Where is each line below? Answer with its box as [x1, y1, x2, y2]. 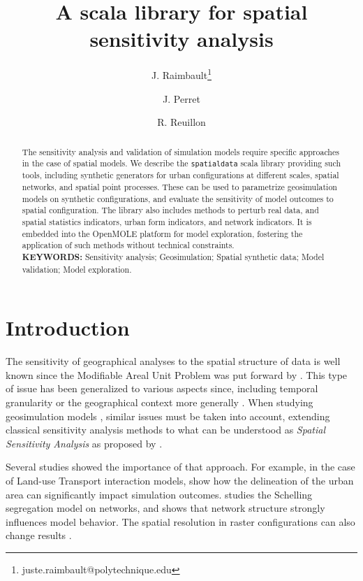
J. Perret [163, 91, 200, 106]
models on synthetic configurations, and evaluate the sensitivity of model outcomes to [22, 192, 334, 204]
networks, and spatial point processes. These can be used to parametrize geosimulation [22, 181, 337, 192]
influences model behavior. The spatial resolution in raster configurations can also [6, 514, 355, 529]
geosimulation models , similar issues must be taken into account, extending [6, 408, 330, 423]
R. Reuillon [157, 115, 206, 129]
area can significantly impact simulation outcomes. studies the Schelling [6, 487, 313, 501]
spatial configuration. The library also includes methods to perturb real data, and [22, 204, 319, 216]
